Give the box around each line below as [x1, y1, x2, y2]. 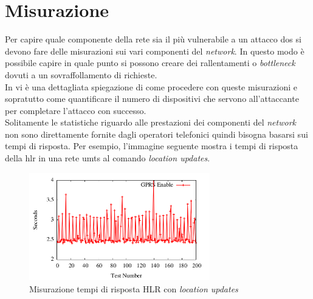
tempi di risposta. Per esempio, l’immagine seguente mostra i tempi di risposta [5, 139, 298, 152]
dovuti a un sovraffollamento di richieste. [5, 68, 157, 81]
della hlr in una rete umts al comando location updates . [5, 152, 210, 164]
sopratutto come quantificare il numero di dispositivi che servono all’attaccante [5, 92, 299, 105]
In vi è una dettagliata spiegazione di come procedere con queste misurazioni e [5, 80, 297, 93]
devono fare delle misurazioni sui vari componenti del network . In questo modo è [5, 44, 304, 57]
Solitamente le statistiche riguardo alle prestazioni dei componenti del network [5, 116, 296, 129]
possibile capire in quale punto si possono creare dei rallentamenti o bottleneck [5, 56, 295, 69]
